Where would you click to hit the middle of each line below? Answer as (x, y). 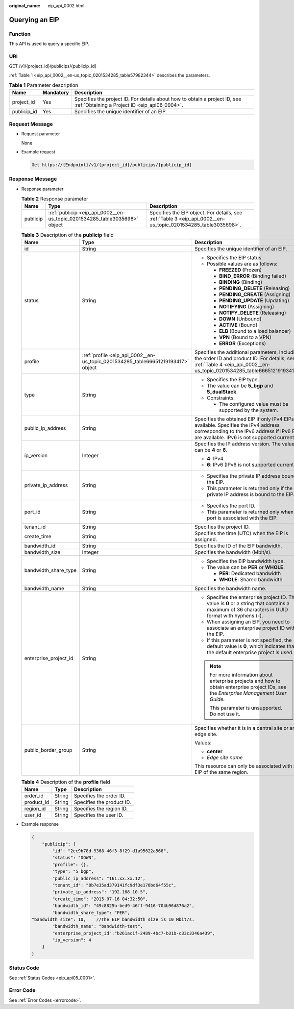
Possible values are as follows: (242, 264)
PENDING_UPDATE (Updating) (254, 300)
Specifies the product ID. (102, 802)
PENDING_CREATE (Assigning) (255, 294)
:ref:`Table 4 (208, 364)
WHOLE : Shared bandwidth (251, 579)
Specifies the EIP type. (233, 379)
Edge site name (225, 757)
